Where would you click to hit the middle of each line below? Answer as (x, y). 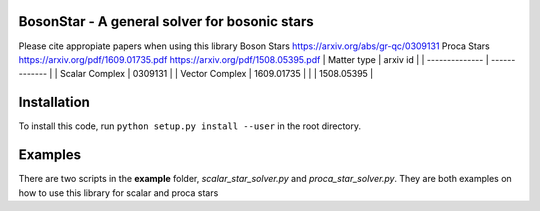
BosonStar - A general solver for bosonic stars (166, 21)
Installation (54, 102)
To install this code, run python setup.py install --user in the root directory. (190, 126)
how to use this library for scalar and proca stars (118, 192)
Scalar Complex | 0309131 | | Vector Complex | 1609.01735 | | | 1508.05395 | (217, 74)
